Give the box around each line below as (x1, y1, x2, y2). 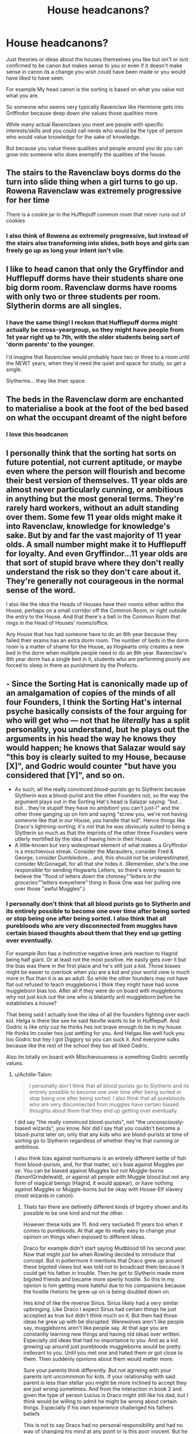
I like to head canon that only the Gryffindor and (6, 264, 184, 274)
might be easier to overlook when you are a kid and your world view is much (6, 968, 190, 975)
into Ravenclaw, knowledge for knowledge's (6, 521, 171, 531)
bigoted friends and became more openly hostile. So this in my (23, 1275, 175, 1282)
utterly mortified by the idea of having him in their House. (14, 835, 153, 842)
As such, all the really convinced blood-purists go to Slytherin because (14, 786, 186, 793)
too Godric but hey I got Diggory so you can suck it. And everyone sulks (6, 1036, 180, 1043)
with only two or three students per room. (6, 292, 161, 302)
